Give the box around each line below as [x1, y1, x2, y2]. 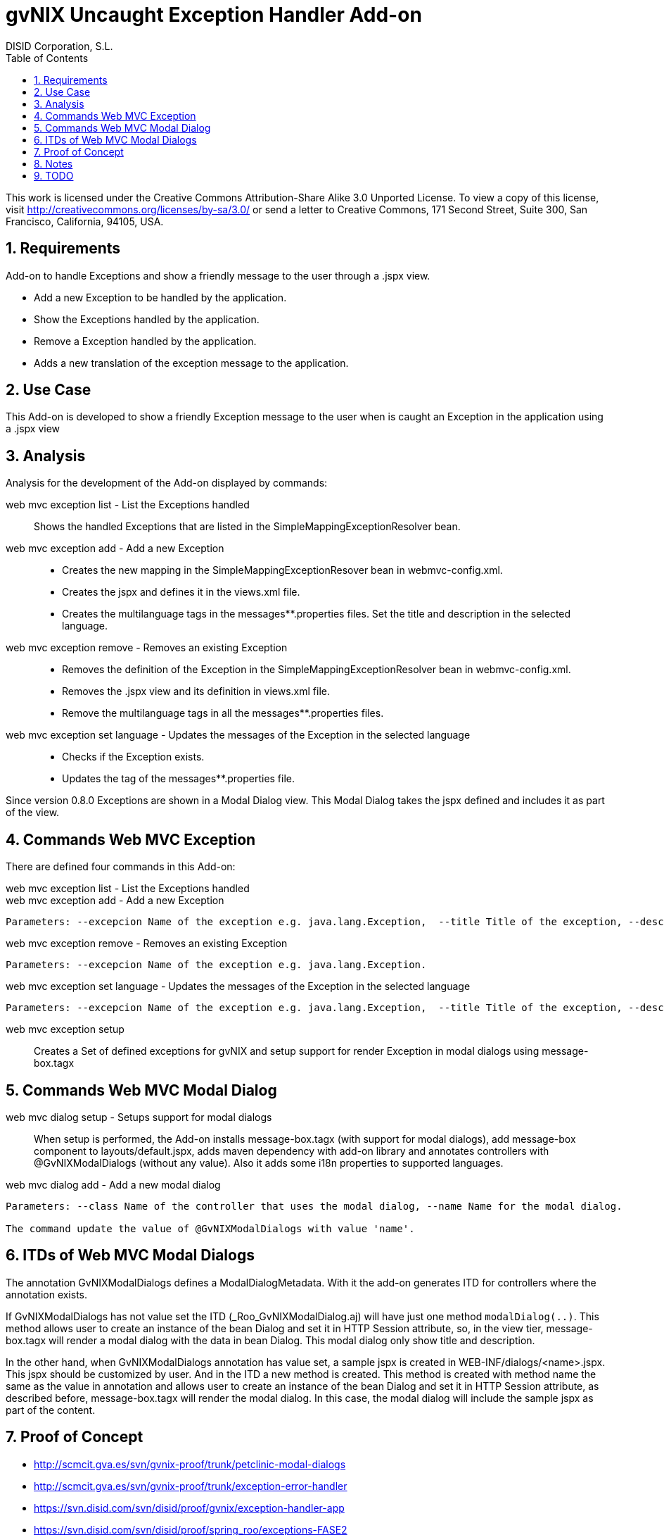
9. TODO [34, 169, 74, 182]
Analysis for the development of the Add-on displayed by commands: [6, 477, 328, 489]
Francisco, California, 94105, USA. [6, 215, 164, 227]
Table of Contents [6, 51, 89, 64]
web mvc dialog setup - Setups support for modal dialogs [6, 1110, 272, 1123]
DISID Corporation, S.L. [6, 39, 113, 52]
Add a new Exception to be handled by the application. [34, 291, 287, 303]
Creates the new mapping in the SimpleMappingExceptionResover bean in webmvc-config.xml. [62, 564, 503, 577]
